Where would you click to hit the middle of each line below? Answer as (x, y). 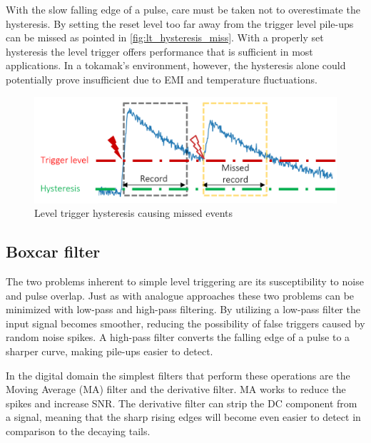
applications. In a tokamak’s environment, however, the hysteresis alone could (176, 65)
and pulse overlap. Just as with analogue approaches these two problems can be (180, 295)
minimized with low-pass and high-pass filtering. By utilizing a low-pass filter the (183, 309)
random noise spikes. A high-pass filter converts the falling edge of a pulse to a (178, 337)
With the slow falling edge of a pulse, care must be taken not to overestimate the (183, 9)
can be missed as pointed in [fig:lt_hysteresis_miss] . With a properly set (165, 37)
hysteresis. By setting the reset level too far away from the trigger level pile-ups (180, 23)
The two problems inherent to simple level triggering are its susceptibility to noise (185, 281)
